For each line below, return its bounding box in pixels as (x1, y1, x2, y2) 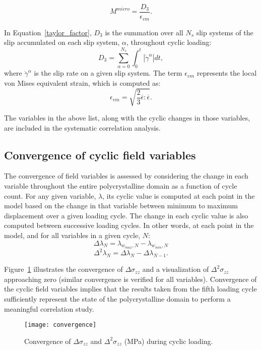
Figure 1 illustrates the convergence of (4, 264, 123, 274)
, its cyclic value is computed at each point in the (102, 190, 255, 201)
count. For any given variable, (4, 190, 96, 201)
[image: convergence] (24, 321, 97, 329)
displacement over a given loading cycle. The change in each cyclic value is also (4, 210, 248, 220)
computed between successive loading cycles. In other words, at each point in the (4, 220, 254, 230)
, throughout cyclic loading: (126, 37, 212, 47)
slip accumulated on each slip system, (4, 37, 120, 47)
